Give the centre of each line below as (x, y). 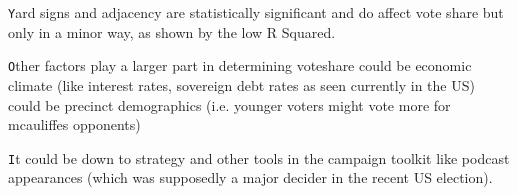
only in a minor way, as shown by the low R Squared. (172, 31)
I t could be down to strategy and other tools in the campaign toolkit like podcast (259, 157)
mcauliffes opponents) (74, 124)
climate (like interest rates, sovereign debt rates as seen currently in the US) (241, 84)
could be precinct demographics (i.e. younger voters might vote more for (229, 104)
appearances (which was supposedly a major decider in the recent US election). (250, 177)
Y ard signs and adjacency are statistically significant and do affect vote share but (256, 12)
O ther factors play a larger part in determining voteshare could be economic (240, 65)
